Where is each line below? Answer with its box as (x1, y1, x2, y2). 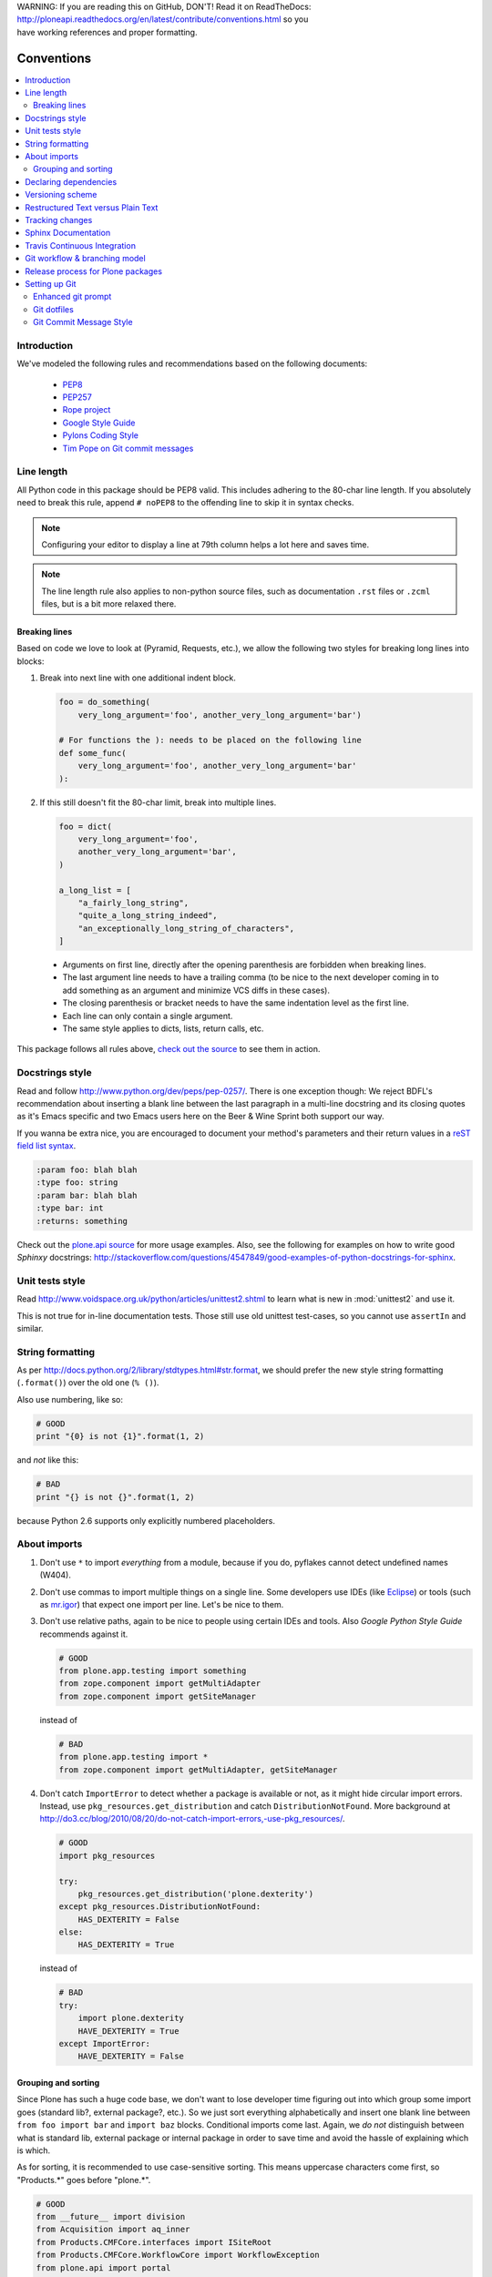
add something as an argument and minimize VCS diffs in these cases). (62, 985, 330, 996)
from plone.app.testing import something (58, 1666, 247, 1676)
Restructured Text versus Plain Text (25, 201, 159, 213)
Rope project (62, 404, 111, 415)
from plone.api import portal (36, 2262, 171, 2272)
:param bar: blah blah (36, 1190, 138, 1200)
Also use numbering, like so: (16, 1394, 123, 1404)
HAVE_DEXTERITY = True (77, 2026, 179, 2036)
